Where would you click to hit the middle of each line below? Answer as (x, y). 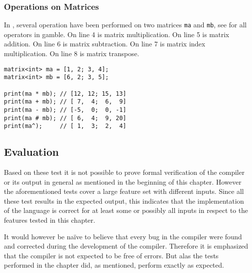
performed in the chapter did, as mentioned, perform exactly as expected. (114, 265)
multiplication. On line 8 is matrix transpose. (72, 53)
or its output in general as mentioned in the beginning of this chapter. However (123, 181)
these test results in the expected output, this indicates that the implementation (124, 200)
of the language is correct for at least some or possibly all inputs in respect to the (126, 210)
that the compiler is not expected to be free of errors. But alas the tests (111, 255)
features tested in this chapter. (50, 220)
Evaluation (31, 152)
